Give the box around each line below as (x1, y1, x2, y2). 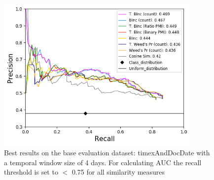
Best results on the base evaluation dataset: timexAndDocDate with (4, 147, 210, 157)
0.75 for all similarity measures (71, 167, 165, 177)
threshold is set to (4, 167, 58, 177)
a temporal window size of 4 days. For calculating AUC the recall (4, 157, 202, 167)
